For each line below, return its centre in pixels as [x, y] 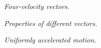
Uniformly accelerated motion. [50, 40]
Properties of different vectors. [51, 23]
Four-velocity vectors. [37, 6]
